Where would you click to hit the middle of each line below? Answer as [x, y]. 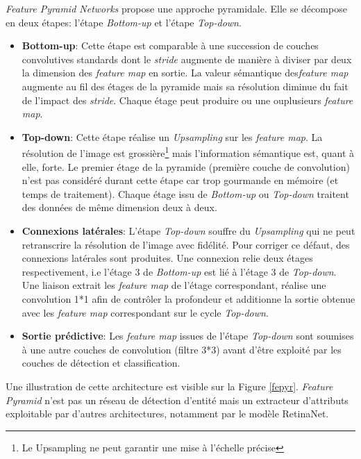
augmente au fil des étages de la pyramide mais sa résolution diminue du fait [185, 86]
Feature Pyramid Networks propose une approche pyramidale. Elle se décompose [176, 8]
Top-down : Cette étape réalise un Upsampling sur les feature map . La [172, 136]
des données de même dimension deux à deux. [119, 207]
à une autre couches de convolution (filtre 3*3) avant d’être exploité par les [182, 349]
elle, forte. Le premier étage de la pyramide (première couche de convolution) [186, 166]
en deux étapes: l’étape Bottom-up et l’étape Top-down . [124, 22]
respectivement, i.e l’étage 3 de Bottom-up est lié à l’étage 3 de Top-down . [179, 271]
